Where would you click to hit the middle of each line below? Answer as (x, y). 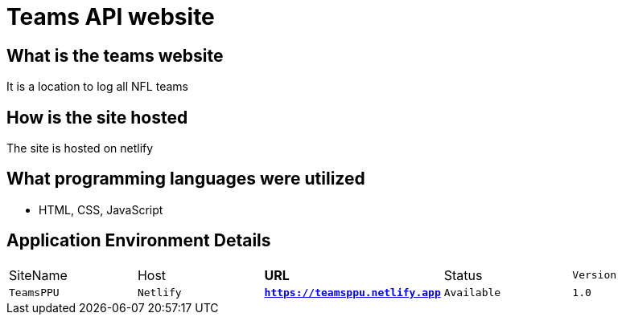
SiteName (38, 275)
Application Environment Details (139, 241)
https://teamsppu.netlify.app (352, 292)
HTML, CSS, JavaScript (101, 209)
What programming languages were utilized (186, 179)
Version (595, 275)
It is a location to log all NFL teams (97, 87)
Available (472, 292)
